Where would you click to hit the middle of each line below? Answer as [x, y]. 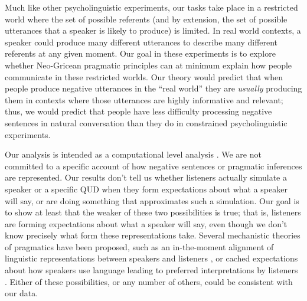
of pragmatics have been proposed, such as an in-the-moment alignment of [139, 246]
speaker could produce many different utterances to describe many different [141, 42]
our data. [22, 293]
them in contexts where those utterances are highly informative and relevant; [144, 99]
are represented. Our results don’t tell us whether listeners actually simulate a [146, 177]
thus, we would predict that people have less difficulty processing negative [138, 111]
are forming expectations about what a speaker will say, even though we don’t [146, 223]
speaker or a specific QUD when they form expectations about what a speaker [146, 189]
